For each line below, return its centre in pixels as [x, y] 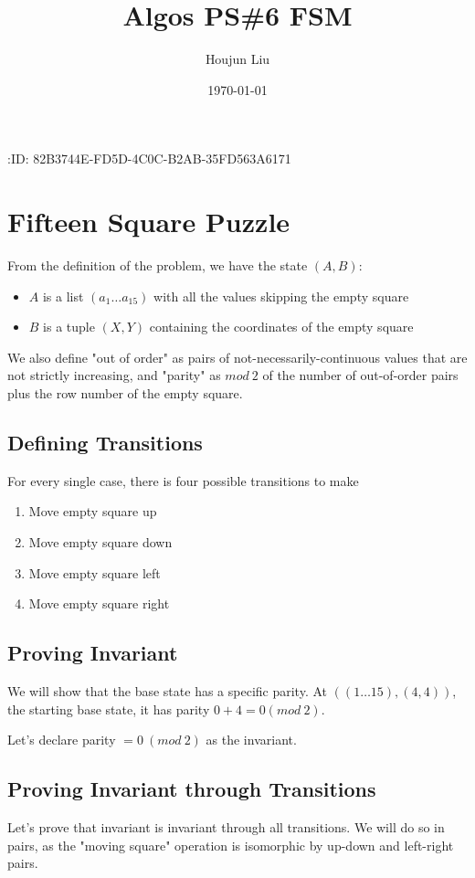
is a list [63, 296]
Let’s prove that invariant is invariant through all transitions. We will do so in [226, 826]
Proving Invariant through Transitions [192, 789]
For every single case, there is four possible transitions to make [183, 480]
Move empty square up [93, 511]
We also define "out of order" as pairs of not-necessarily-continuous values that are [237, 357]
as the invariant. [251, 740]
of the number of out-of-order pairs [360, 375]
